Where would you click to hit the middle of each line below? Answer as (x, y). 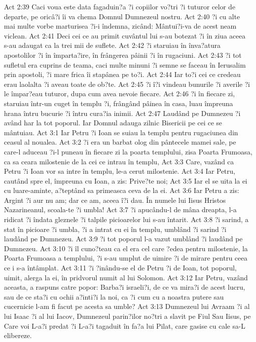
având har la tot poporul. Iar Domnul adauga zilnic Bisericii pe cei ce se (113, 123)
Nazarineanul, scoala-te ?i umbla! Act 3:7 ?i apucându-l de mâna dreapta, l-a (120, 209)
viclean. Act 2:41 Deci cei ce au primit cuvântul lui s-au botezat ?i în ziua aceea (125, 35)
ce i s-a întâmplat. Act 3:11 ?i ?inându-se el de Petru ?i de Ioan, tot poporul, (120, 268)
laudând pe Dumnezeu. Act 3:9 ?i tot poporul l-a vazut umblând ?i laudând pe (123, 239)
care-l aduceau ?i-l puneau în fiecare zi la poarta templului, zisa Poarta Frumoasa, (128, 151)
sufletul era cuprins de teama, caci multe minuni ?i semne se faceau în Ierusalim (125, 64)
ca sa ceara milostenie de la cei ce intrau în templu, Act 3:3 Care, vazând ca (119, 161)
